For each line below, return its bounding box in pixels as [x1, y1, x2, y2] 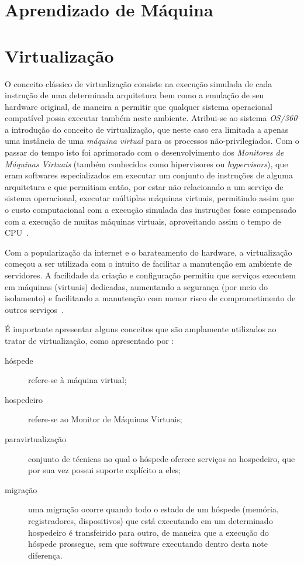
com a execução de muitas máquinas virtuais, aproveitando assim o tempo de [5, 215, 281, 227]
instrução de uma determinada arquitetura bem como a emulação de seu [5, 89, 264, 101]
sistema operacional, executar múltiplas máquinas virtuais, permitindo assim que [5, 192, 294, 204]
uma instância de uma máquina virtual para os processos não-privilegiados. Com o [5, 135, 299, 147]
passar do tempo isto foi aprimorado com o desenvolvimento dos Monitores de [5, 146, 284, 159]
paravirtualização [5, 432, 67, 445]
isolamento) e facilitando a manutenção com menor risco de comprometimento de [5, 292, 296, 304]
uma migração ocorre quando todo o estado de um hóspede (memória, [28, 503, 279, 515]
